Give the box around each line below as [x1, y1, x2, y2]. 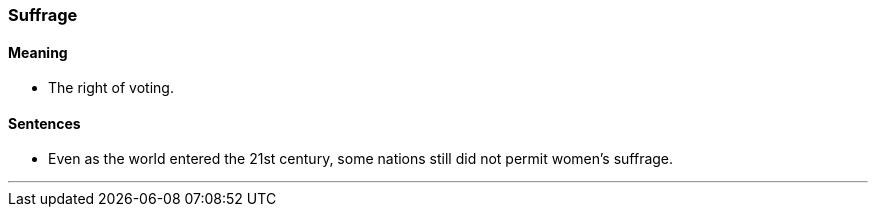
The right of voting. [48, 79, 174, 97]
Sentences [8, 114, 81, 132]
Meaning [8, 43, 68, 61]
